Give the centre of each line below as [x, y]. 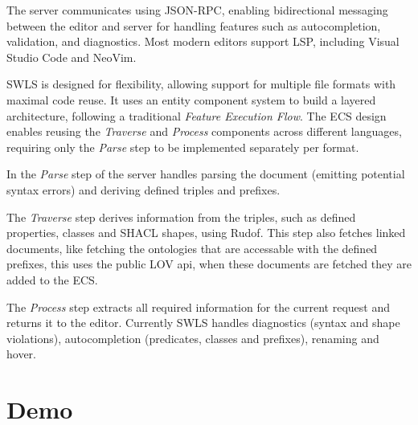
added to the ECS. [52, 279]
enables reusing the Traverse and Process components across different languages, [204, 131]
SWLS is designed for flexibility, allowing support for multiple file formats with [201, 84]
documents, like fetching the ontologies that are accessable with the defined [192, 248]
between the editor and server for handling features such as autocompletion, [194, 25]
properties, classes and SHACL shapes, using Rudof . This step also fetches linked [206, 233]
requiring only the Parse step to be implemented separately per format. [183, 147]
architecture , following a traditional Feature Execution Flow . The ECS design [197, 115]
